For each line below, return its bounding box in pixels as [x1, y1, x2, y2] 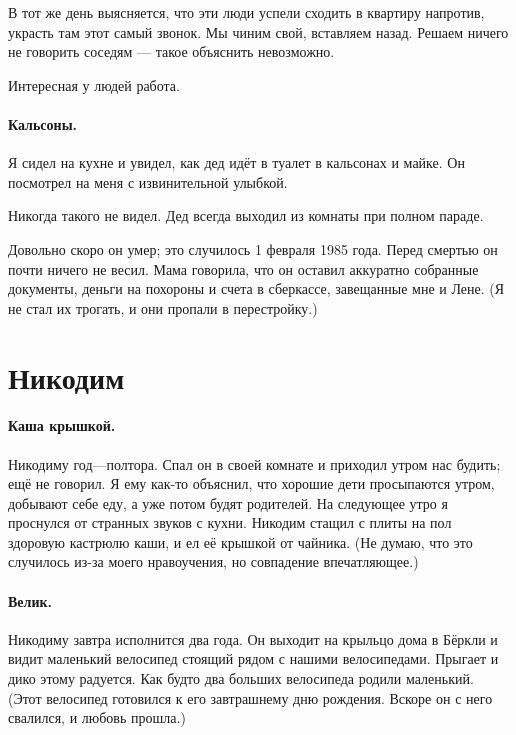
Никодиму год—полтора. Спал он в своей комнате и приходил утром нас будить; [8, 453, 501, 474]
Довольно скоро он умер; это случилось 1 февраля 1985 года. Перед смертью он [8, 238, 498, 259]
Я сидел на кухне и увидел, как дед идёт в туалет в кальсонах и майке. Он [8, 152, 465, 173]
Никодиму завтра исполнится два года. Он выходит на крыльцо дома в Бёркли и [8, 628, 498, 649]
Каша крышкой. [8, 415, 116, 436]
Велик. [8, 590, 53, 611]
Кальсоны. [8, 113, 78, 134]
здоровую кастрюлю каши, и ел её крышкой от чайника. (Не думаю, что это [8, 531, 473, 552]
